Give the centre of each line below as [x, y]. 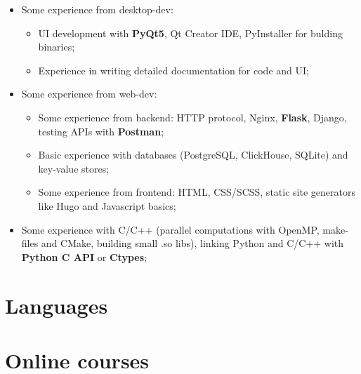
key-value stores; [74, 168]
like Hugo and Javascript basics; [107, 205]
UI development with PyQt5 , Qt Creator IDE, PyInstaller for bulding [190, 33]
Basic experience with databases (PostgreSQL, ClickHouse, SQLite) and [193, 155]
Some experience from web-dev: [89, 94]
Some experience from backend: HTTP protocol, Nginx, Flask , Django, [192, 117]
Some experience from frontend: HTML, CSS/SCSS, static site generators [197, 192]
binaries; [57, 47]
